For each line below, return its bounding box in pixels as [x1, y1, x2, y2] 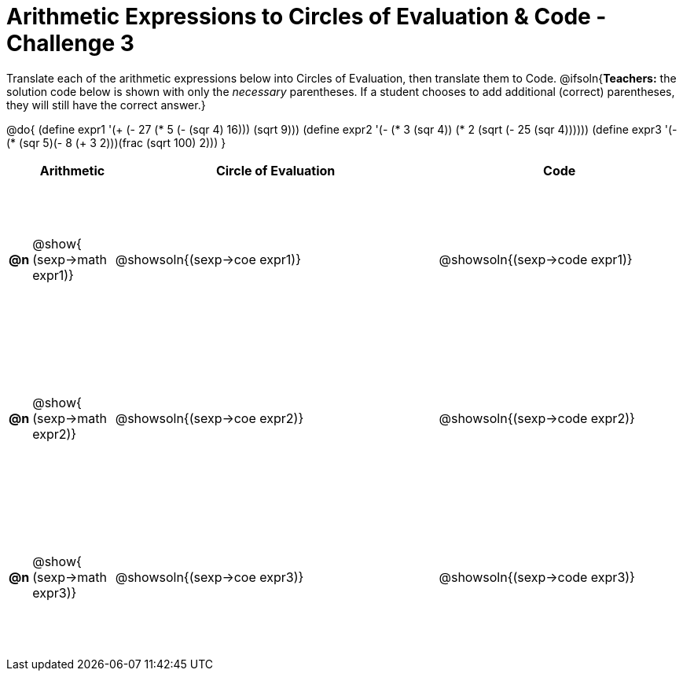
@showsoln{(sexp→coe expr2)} [115, 410, 304, 426]
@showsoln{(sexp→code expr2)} [439, 410, 635, 426]
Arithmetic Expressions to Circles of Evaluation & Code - [6, 3, 607, 30]
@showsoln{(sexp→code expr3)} [439, 568, 635, 585]
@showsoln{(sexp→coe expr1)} [115, 251, 301, 267]
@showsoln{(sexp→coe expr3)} [115, 568, 304, 585]
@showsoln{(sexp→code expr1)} [439, 251, 633, 267]
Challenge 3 [6, 30, 134, 57]
